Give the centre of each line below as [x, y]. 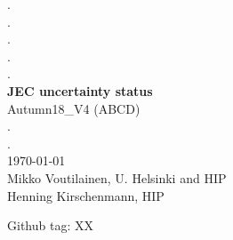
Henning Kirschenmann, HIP [86, 195]
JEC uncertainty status [80, 90]
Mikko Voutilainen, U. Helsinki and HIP [117, 177]
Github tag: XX [50, 225]
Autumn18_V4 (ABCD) [74, 108]
